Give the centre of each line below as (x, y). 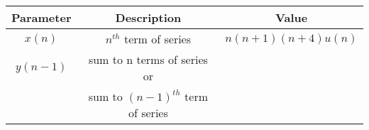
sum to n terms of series (148, 59)
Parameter (42, 17)
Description (148, 17)
